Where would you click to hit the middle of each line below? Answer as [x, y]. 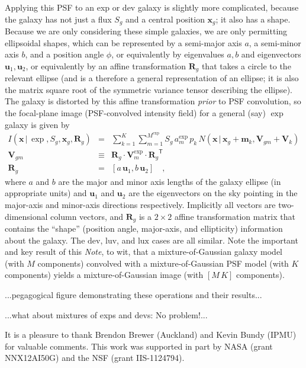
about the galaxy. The [45, 240]
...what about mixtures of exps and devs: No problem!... [106, 314]
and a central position [165, 19]
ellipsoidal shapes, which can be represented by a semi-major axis [123, 42]
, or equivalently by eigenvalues [168, 54]
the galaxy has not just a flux [58, 19]
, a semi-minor [275, 42]
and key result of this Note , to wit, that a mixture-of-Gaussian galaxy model [144, 252]
